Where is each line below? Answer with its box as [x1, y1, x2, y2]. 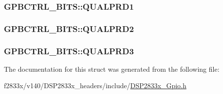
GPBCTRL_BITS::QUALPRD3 [4, 45, 134, 57]
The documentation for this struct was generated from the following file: [4, 63, 220, 74]
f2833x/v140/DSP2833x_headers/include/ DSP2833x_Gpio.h [4, 80, 186, 90]
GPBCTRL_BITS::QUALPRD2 [4, 22, 134, 34]
